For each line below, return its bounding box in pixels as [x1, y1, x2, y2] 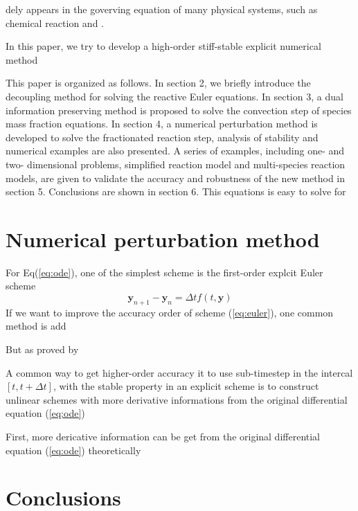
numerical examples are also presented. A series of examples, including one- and [6, 143, 345, 158]
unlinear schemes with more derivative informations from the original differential [6, 392, 348, 406]
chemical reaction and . [6, 15, 104, 30]
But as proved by [6, 342, 79, 357]
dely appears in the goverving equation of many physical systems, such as [6, 2, 318, 16]
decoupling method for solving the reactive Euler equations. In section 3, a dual [6, 89, 343, 103]
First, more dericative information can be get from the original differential [6, 429, 321, 443]
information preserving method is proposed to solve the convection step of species [6, 102, 352, 117]
